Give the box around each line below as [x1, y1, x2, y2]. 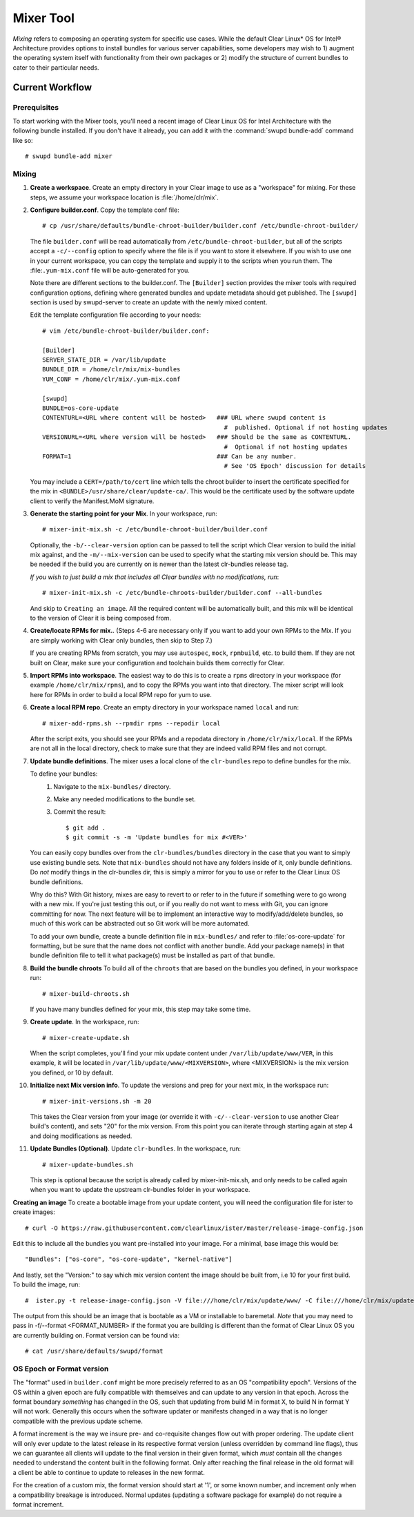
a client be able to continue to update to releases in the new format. [12, 1468, 205, 1476]
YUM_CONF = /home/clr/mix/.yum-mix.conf [42, 375, 181, 383]
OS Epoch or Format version [12, 1364, 109, 1373]
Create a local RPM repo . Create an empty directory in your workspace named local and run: [30, 703, 299, 712]
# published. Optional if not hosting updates [224, 423, 388, 431]
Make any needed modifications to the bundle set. [53, 794, 196, 803]
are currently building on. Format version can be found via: [12, 1331, 180, 1339]
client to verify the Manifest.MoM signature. [30, 497, 155, 505]
